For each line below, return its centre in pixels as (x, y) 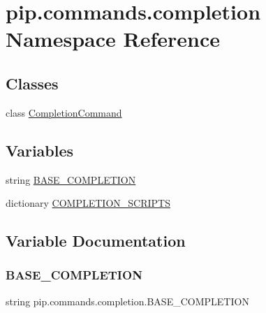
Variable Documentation (96, 241)
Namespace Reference (113, 39)
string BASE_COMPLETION (71, 179)
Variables (40, 150)
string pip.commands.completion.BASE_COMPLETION (127, 301)
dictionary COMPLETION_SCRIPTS (88, 203)
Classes (32, 83)
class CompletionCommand (64, 112)
